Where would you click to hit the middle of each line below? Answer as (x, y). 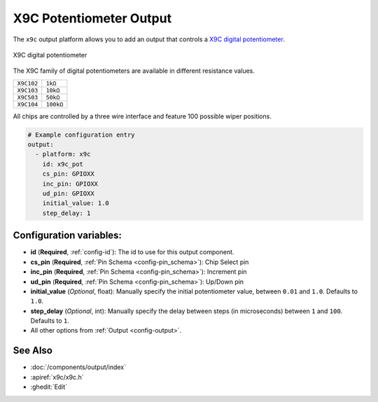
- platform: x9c (63, 154)
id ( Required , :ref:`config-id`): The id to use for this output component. (132, 252)
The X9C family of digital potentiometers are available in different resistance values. (134, 71)
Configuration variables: (68, 236)
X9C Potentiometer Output (92, 18)
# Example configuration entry (82, 134)
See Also (33, 351)
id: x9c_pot (63, 164)
